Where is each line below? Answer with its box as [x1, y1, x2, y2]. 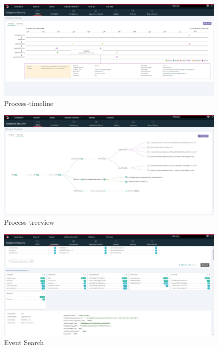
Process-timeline [4, 98, 54, 108]
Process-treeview [4, 217, 54, 227]
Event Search [4, 337, 44, 348]
